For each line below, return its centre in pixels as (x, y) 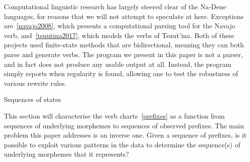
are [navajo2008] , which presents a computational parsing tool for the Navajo (120, 26)
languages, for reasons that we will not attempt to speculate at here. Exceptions (124, 16)
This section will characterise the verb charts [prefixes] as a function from (115, 115)
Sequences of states (32, 99)
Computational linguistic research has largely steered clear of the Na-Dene (115, 6)
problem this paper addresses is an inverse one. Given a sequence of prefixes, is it (125, 135)
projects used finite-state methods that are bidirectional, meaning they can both (124, 45)
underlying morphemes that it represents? (66, 154)
